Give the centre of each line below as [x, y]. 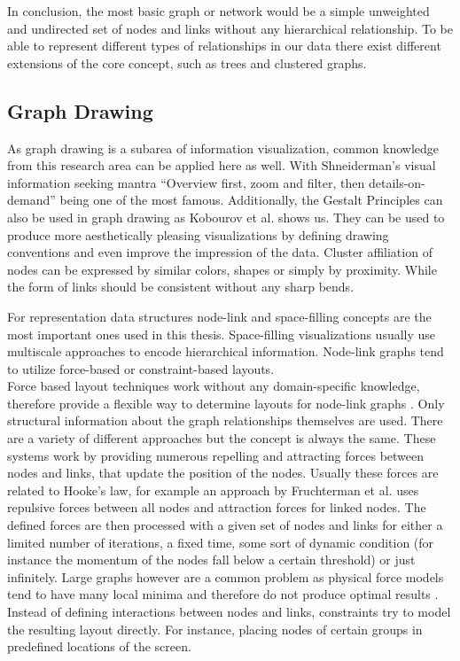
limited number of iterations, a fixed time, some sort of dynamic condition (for [221, 542]
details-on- [397, 182]
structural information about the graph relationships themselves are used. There [225, 420]
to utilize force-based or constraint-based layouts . [141, 368]
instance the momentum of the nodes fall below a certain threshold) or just [211, 560]
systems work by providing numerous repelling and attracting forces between [216, 455]
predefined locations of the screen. [99, 646]
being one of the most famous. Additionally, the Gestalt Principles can [251, 200]
